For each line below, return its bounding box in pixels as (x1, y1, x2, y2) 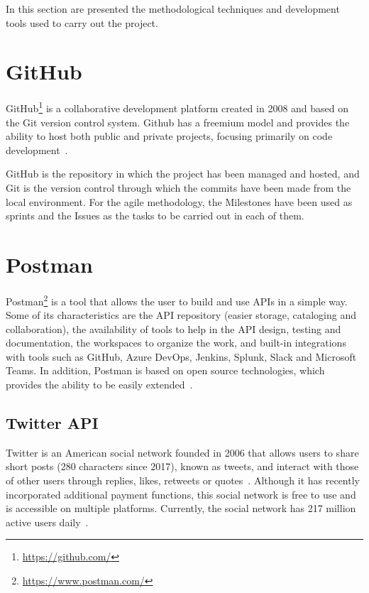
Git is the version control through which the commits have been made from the (6, 180, 351, 195)
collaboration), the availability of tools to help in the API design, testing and (6, 321, 341, 336)
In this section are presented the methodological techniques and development (6, 1, 340, 16)
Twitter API (6, 412, 99, 434)
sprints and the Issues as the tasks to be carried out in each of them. (6, 208, 304, 223)
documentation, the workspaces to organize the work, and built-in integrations (6, 335, 346, 350)
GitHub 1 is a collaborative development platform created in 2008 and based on (6, 99, 349, 115)
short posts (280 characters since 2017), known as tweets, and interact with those (6, 459, 359, 474)
